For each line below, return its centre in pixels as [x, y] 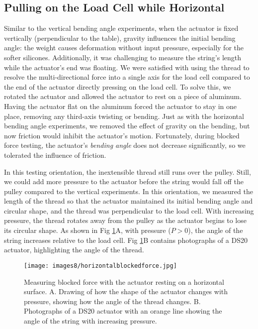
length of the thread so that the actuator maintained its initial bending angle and [129, 201]
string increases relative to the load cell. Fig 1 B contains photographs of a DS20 [126, 240]
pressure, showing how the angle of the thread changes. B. [112, 301]
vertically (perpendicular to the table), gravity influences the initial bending [120, 38]
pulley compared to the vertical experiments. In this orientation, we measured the [129, 191]
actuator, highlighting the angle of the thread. [74, 250]
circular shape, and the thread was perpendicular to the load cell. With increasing [129, 210]
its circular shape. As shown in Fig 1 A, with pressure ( [87, 230]
